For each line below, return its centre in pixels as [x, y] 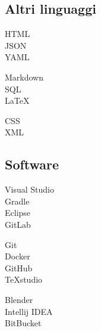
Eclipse [18, 213]
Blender [19, 299]
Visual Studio [29, 189]
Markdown [24, 77]
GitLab [18, 224]
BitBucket [23, 323]
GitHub [19, 267]
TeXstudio [24, 279]
